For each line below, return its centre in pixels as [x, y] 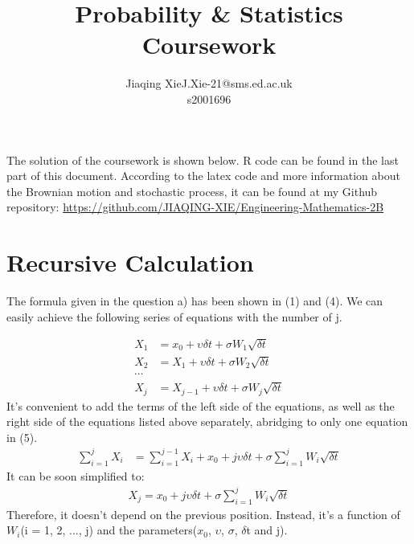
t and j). [267, 530]
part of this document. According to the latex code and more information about [203, 176]
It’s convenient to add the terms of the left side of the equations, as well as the [201, 405]
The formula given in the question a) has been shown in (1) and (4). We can [195, 301]
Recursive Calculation [130, 262]
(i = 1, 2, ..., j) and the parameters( [109, 530]
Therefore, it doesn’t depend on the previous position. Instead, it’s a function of [203, 514]
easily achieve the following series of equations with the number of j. [174, 316]
